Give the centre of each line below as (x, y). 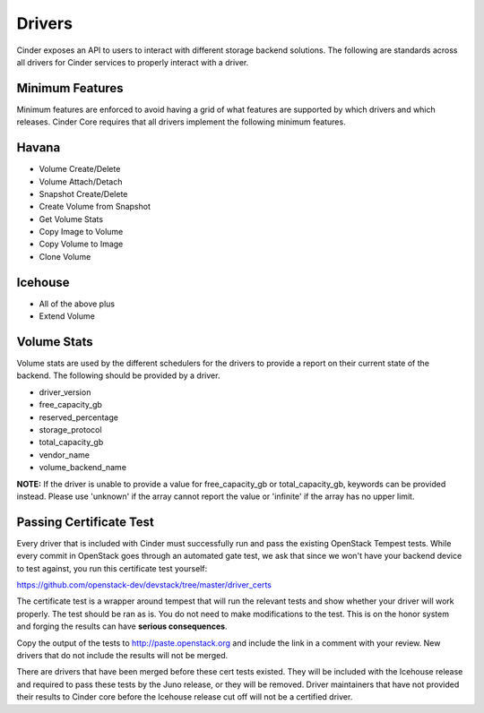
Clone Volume (65, 256)
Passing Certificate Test (85, 522)
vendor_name (64, 455)
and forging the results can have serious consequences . (122, 626)
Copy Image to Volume (81, 232)
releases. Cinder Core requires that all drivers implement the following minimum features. (181, 122)
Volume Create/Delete (80, 169)
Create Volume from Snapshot (95, 207)
